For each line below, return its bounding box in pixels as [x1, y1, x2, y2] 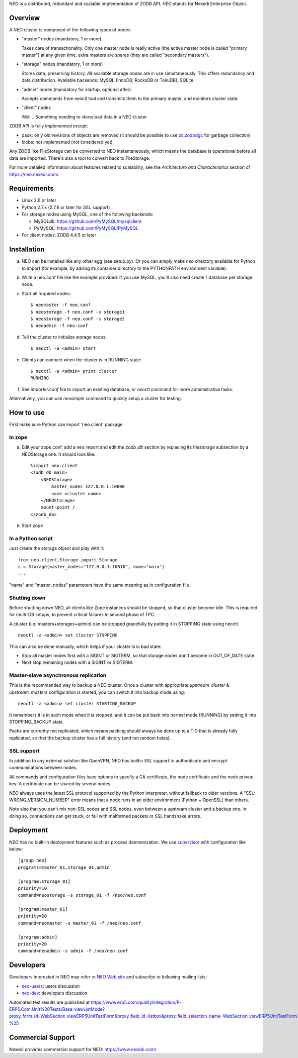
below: [9, 846, 23, 852]
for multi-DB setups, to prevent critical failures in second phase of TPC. [9, 612, 156, 618]
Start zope [21, 523, 43, 529]
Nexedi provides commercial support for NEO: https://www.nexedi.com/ [9, 1046, 156, 1052]
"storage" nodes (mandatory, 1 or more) [21, 61, 103, 67]
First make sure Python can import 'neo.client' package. [9, 422, 124, 427]
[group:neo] [18, 857, 47, 863]
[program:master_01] [18, 906, 68, 912]
